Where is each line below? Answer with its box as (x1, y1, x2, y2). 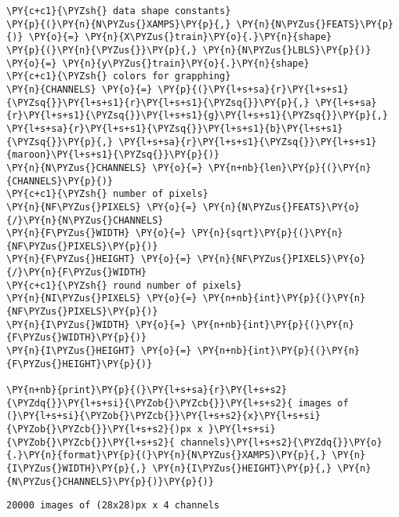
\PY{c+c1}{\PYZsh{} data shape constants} (6, 5, 231, 16)
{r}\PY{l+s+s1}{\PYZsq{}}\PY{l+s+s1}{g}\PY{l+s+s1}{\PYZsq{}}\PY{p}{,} (6, 110, 388, 122)
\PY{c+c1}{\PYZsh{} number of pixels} (6, 188, 209, 200)
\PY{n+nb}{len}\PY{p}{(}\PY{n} (208, 162, 372, 173)
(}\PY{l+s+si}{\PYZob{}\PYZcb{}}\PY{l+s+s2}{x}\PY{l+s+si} (6, 410, 321, 422)
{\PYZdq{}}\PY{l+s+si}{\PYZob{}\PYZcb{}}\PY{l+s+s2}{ (6, 397, 293, 409)
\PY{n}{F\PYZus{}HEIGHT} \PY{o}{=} (6, 253, 192, 265)
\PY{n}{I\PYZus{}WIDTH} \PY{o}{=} (6, 319, 187, 330)
